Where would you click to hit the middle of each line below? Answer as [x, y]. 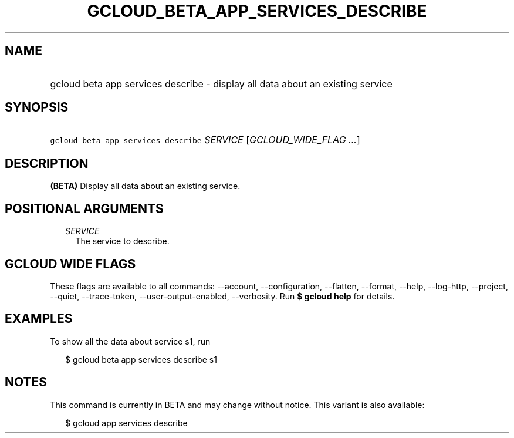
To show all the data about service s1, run [130, 341]
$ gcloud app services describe [126, 423]
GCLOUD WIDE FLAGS [70, 264]
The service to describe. [122, 241]
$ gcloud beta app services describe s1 [141, 359]
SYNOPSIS [37, 107]
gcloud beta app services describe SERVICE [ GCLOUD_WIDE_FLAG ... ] [205, 140]
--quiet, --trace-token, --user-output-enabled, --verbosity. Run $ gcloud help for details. [222, 296]
